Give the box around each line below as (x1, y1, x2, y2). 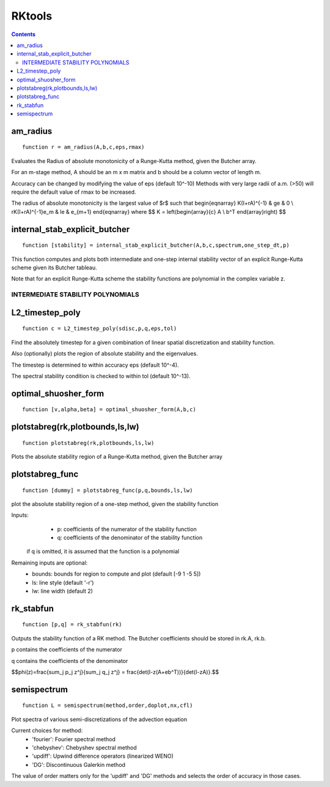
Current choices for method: (11, 727, 83, 734)
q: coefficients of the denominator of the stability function (57, 534, 203, 541)
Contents (11, 31, 36, 38)
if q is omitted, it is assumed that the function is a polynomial (26, 547, 180, 555)
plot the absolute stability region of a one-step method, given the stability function (11, 500, 219, 507)
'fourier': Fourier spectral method (32, 735, 116, 742)
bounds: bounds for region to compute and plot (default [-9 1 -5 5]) (32, 570, 201, 577)
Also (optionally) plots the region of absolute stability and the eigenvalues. (11, 350, 198, 357)
